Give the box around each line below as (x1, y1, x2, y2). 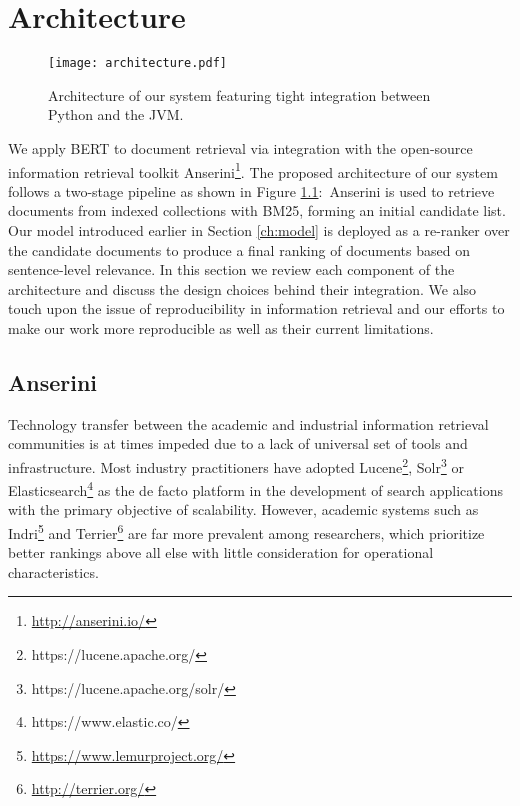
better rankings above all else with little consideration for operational (8, 542, 434, 563)
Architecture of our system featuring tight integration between (48, 84, 431, 105)
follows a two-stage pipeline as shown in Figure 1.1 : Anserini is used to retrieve (8, 180, 495, 201)
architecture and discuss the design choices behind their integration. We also (8, 278, 477, 299)
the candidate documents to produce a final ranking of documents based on (8, 239, 470, 260)
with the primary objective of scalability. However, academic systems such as (8, 499, 479, 520)
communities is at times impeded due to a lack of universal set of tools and (8, 433, 468, 454)
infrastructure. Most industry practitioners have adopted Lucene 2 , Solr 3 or (8, 453, 464, 477)
